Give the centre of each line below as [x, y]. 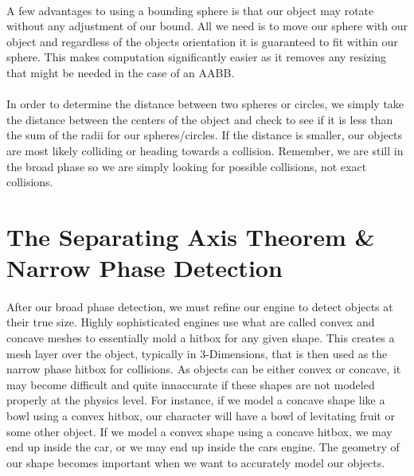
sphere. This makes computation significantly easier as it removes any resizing [197, 57]
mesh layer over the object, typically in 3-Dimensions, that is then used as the [197, 353]
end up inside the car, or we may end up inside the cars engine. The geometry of [203, 447]
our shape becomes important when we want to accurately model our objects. [196, 462]
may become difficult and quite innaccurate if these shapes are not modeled [191, 384]
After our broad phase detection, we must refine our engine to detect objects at [200, 306]
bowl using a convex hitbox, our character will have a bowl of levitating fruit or [201, 416]
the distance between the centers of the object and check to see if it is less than [200, 119]
